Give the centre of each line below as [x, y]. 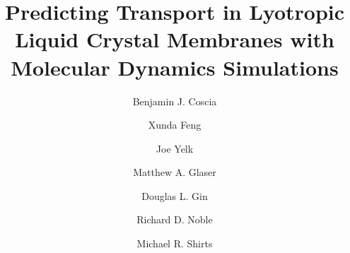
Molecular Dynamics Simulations [175, 67]
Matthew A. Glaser [175, 172]
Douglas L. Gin [175, 195]
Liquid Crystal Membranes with [175, 39]
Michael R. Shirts [175, 243]
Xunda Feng [175, 125]
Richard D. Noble [175, 219]
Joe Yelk [175, 148]
